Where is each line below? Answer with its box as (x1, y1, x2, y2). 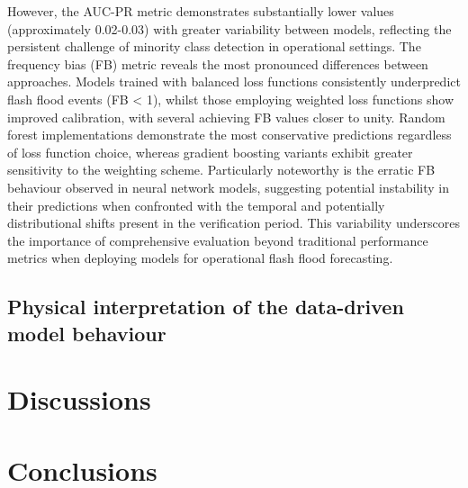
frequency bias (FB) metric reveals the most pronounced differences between (7, 54, 428, 73)
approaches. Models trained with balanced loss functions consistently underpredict (7, 72, 461, 91)
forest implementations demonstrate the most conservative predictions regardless (7, 125, 452, 144)
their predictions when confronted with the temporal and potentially (7, 195, 385, 214)
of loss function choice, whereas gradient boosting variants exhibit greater (7, 142, 413, 161)
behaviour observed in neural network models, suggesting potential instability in (7, 177, 449, 196)
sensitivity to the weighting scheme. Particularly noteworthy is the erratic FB (7, 160, 436, 179)
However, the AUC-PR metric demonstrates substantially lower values (7, 2, 394, 20)
